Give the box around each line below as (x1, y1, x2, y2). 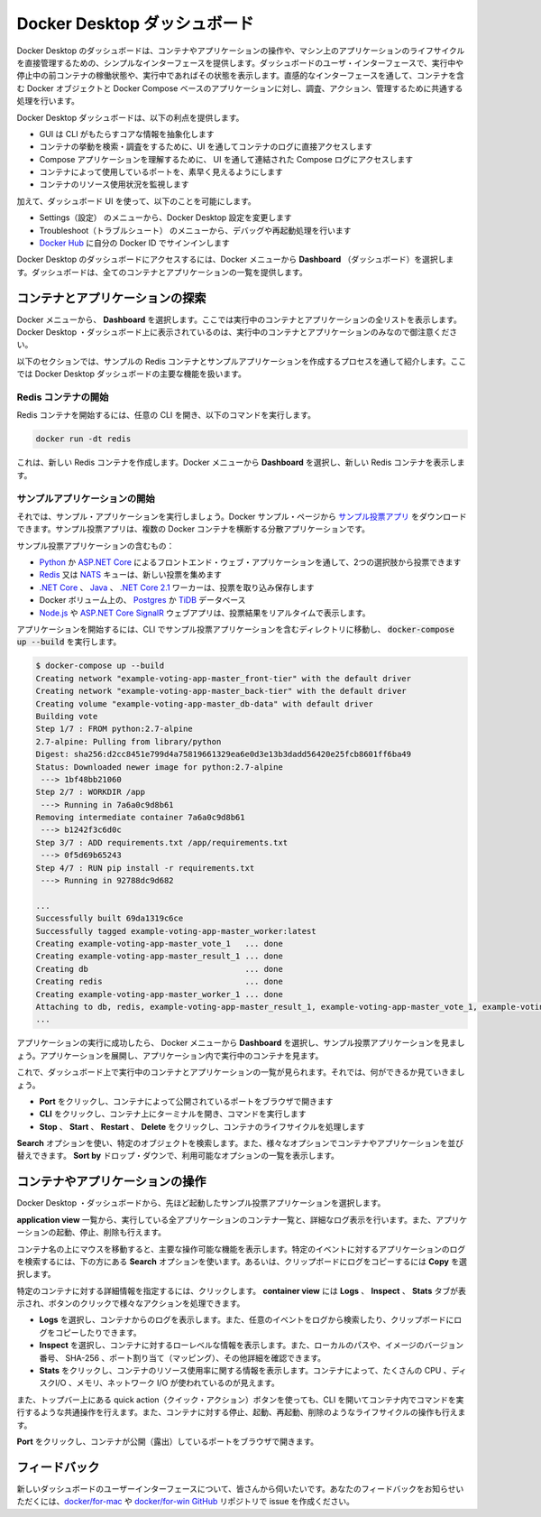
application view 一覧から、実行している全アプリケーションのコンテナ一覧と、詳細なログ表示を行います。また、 (16, 1214, 436, 1225)
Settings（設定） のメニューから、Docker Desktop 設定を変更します (39, 212, 292, 223)
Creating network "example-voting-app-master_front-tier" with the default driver (35, 673, 412, 683)
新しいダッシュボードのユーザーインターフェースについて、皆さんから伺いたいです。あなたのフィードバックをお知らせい (16, 1483, 464, 1494)
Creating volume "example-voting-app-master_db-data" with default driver (35, 698, 374, 708)
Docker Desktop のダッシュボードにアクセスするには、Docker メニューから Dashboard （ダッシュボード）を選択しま (16, 254, 454, 265)
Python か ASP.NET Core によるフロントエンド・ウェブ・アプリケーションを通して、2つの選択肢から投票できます (39, 557, 462, 568)
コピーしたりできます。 (54, 1327, 142, 1337)
